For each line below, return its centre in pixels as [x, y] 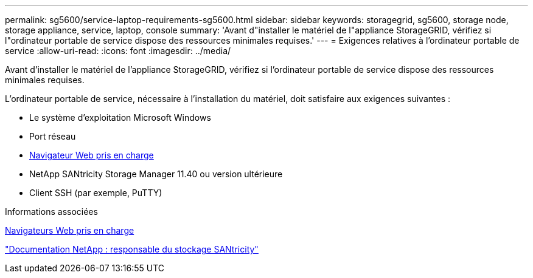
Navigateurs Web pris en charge [70, 230]
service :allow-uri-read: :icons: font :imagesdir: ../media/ [118, 51]
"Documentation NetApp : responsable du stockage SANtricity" [132, 249]
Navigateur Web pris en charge [92, 155]
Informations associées [51, 212]
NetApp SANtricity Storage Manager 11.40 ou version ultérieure [156, 174]
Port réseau [53, 136]
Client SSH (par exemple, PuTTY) [96, 193]
